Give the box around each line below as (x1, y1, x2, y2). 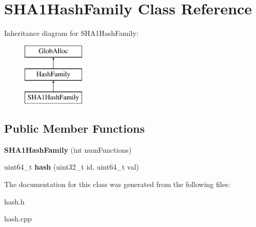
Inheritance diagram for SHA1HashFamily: (4, 28, 139, 38)
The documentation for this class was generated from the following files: (4, 179, 230, 190)
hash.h (4, 196, 25, 207)
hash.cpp (4, 213, 32, 224)
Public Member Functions (4, 120, 145, 136)
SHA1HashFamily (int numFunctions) (4, 144, 132, 155)
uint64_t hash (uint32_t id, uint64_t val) (4, 161, 139, 172)
